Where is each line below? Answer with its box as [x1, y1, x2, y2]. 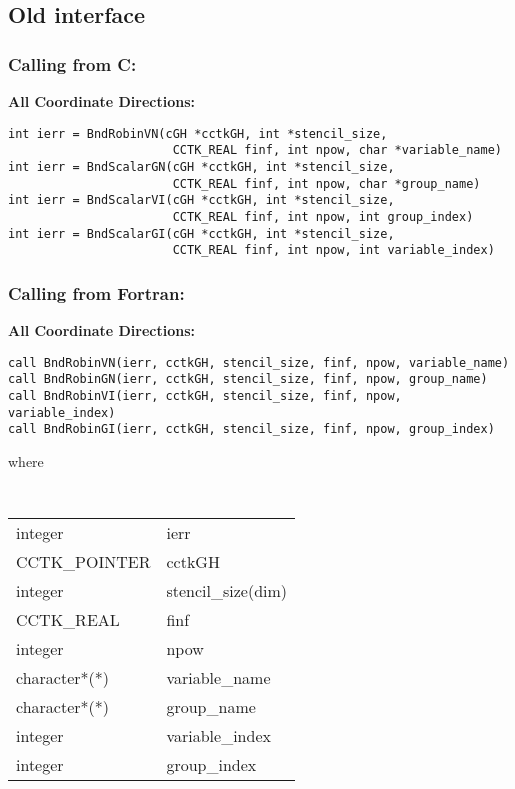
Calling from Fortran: [8, 280, 185, 305]
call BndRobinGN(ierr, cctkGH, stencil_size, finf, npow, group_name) [8, 372, 488, 387]
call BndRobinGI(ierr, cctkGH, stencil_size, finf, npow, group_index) [8, 422, 495, 437]
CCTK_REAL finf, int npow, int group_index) [172, 209, 474, 224]
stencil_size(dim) [166, 579, 288, 603]
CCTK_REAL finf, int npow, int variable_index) [172, 243, 495, 258]
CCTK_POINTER [16, 550, 151, 574]
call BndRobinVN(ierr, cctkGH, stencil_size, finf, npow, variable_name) [8, 355, 510, 370]
